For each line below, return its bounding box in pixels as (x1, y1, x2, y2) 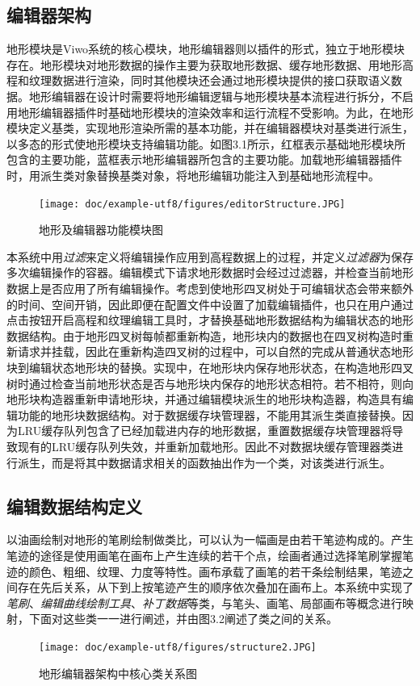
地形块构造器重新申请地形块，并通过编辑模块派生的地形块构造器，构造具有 (6, 391, 402, 408)
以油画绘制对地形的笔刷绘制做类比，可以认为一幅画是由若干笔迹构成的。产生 (6, 531, 414, 548)
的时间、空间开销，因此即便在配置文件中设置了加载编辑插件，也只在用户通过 (6, 295, 414, 312)
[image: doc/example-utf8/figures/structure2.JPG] (39, 641, 317, 653)
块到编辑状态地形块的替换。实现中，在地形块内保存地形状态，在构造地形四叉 (6, 358, 414, 375)
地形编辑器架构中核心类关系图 (39, 664, 197, 681)
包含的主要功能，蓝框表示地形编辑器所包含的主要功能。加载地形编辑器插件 (6, 151, 402, 168)
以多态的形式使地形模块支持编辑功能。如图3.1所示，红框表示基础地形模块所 (6, 135, 405, 152)
